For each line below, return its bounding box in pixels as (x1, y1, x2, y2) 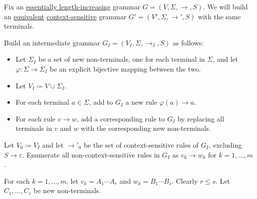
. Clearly (171, 175, 198, 186)
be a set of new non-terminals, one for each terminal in (38, 54, 205, 64)
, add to (89, 97, 113, 107)
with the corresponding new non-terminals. (81, 123, 211, 133)
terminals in (15, 123, 52, 133)
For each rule (15, 113, 55, 123)
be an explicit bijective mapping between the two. (50, 63, 201, 74)
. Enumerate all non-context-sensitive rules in (22, 149, 160, 159)
